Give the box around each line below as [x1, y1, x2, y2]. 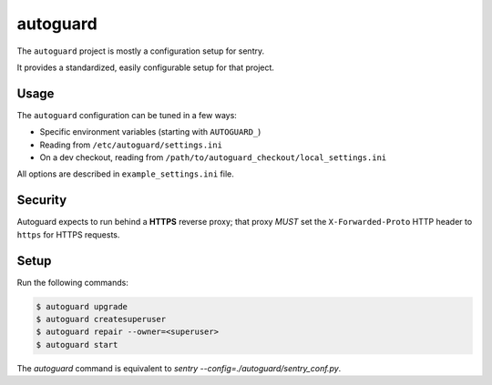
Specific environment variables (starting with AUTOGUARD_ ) [39, 127, 261, 137]
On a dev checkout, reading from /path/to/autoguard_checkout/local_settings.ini [39, 152, 387, 163]
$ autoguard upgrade [36, 301, 128, 311]
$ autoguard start [36, 339, 118, 350]
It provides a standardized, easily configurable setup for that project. [16, 62, 275, 73]
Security [16, 192, 67, 208]
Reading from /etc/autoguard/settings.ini [39, 139, 223, 150]
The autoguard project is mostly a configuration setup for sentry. [16, 46, 264, 56]
